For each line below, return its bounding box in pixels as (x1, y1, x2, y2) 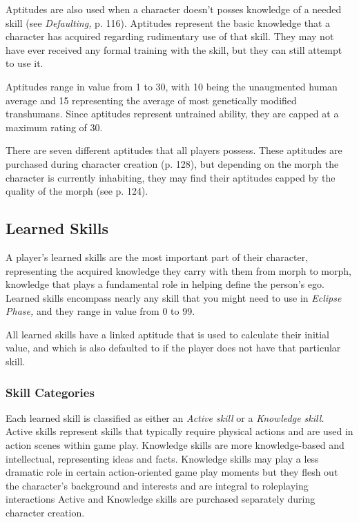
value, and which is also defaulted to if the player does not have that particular (6, 340, 341, 355)
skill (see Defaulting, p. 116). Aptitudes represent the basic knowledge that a (6, 15, 331, 30)
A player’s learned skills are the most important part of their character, (6, 249, 309, 264)
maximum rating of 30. (6, 119, 103, 134)
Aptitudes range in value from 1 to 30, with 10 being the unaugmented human (6, 79, 338, 93)
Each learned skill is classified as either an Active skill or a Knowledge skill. (6, 410, 324, 425)
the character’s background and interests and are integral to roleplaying (6, 478, 309, 492)
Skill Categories (6, 383, 95, 400)
